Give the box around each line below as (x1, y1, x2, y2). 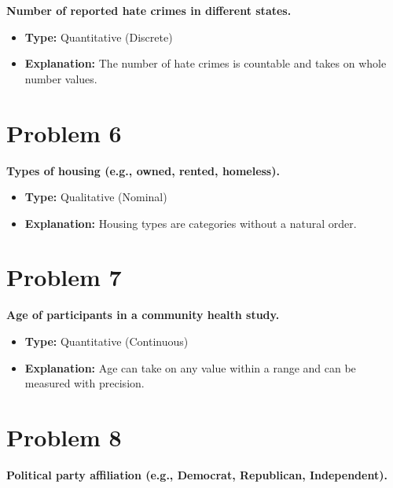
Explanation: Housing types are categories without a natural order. (24, 215, 357, 231)
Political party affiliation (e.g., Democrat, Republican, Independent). (6, 466, 387, 482)
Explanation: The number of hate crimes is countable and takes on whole (24, 55, 387, 72)
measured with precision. (24, 375, 145, 391)
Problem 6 (6, 116, 122, 149)
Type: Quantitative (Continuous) (24, 333, 189, 349)
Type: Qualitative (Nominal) (24, 189, 167, 205)
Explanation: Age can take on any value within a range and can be (24, 359, 356, 376)
